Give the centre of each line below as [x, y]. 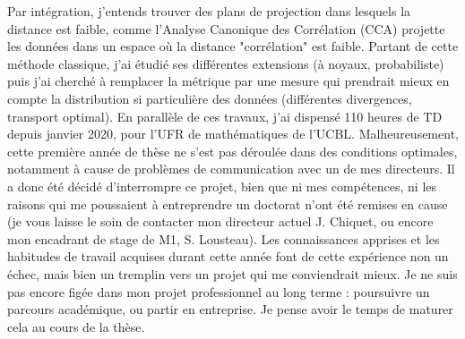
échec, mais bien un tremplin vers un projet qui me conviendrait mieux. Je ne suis [232, 273]
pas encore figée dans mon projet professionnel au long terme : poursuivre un [219, 291]
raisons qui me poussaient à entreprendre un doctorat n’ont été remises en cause [228, 203]
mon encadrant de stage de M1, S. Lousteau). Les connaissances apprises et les [224, 238]
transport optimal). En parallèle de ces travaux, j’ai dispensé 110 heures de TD [225, 116]
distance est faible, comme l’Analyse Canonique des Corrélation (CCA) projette [226, 28]
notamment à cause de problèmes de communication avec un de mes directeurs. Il [231, 169]
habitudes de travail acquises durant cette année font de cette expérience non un [228, 256]
